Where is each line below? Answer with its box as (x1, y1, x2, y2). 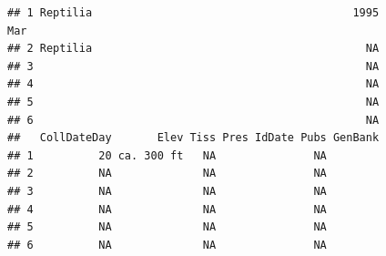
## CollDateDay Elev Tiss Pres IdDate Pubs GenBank (7, 131, 380, 145)
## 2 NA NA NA (7, 167, 327, 180)
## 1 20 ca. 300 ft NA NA (7, 148, 327, 162)
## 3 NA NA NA (7, 184, 327, 198)
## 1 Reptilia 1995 (7, 6, 380, 19)
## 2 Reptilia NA (7, 42, 380, 56)
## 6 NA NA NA (7, 238, 327, 251)
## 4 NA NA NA (7, 202, 327, 216)
